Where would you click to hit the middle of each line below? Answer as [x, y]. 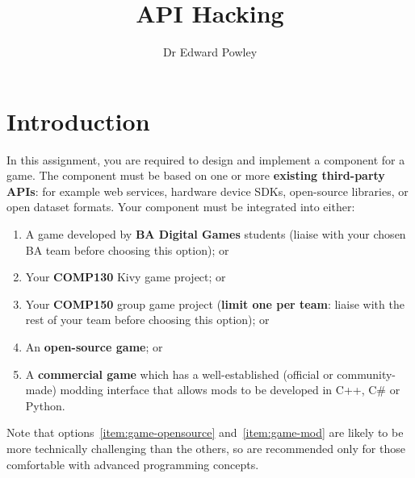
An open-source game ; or [94, 347]
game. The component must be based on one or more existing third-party [196, 175]
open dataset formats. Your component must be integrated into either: [181, 207]
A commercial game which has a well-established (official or [179, 374]
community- [367, 374]
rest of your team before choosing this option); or [147, 320]
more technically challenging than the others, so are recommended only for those [206, 448]
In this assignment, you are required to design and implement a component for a [206, 159]
